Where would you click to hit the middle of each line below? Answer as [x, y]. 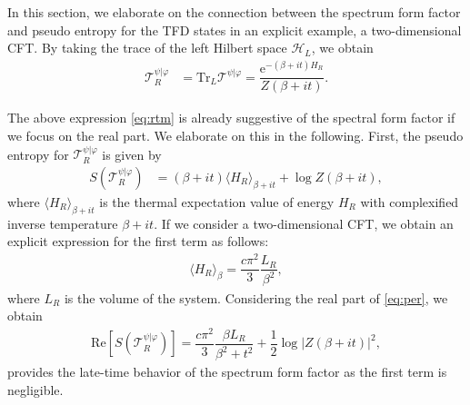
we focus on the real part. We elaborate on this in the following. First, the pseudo [235, 135]
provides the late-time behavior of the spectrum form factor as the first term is [227, 372]
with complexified [410, 202]
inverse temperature [63, 223]
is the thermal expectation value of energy [217, 202]
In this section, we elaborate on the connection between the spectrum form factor [234, 12]
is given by [132, 154]
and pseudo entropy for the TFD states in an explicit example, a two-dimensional [235, 30]
